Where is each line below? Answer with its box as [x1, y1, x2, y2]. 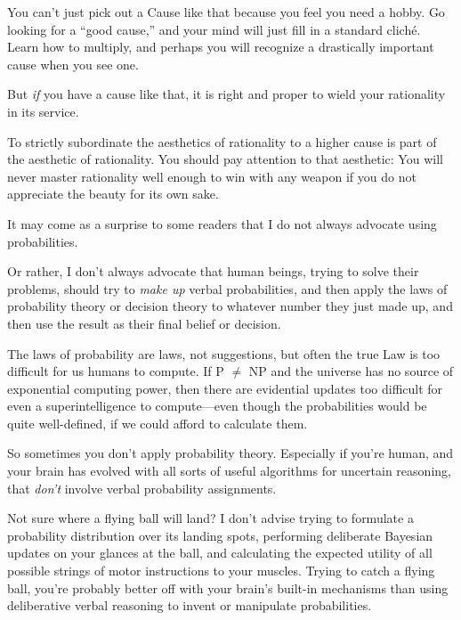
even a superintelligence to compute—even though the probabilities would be [7, 396, 427, 415]
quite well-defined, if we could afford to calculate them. [7, 413, 308, 432]
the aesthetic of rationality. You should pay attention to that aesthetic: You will [7, 150, 443, 168]
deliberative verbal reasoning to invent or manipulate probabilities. [7, 596, 372, 615]
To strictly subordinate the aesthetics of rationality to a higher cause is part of [7, 132, 437, 151]
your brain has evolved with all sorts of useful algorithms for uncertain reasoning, [7, 461, 451, 480]
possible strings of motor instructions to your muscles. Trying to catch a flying [7, 561, 435, 580]
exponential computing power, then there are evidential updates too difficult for [7, 379, 443, 397]
